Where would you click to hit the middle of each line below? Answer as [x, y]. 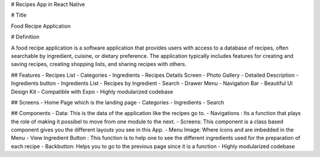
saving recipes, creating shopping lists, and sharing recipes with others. [99, 64]
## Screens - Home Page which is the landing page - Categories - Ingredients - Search [118, 102]
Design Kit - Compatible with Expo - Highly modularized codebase [92, 91]
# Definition [25, 37]
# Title [19, 15]
